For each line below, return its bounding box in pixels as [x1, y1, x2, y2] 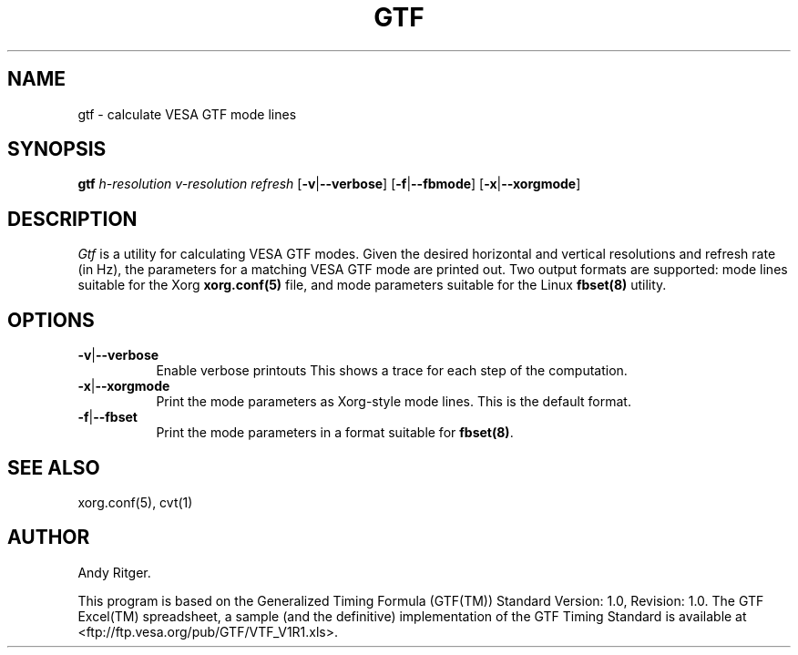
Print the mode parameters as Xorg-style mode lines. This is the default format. [156, 394, 631, 410]
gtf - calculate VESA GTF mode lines [77, 106, 297, 122]
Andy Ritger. [77, 564, 151, 580]
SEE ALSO [7, 455, 100, 479]
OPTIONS [7, 308, 95, 332]
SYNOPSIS [7, 138, 107, 161]
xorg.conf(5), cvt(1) [77, 494, 193, 510]
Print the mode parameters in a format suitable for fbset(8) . [156, 425, 514, 441]
